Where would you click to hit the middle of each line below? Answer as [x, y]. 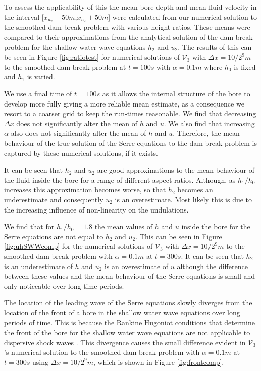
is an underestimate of [38, 266]
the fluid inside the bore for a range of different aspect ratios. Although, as [120, 179]
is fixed [245, 66]
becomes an [195, 190]
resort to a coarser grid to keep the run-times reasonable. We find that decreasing [130, 113]
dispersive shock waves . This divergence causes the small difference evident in [125, 342]
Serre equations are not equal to [54, 236]
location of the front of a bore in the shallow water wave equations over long [122, 312]
